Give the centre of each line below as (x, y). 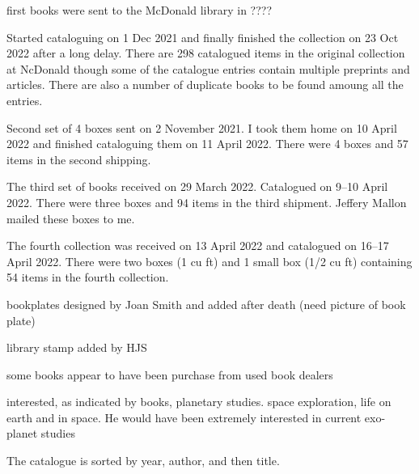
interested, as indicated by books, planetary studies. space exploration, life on (199, 402)
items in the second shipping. (79, 159)
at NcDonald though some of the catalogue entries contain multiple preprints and (208, 68)
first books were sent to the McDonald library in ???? (140, 10)
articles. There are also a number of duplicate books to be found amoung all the (205, 85)
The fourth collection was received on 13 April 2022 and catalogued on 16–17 (198, 245)
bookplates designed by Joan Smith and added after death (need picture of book (206, 304)
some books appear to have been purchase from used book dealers (170, 374)
